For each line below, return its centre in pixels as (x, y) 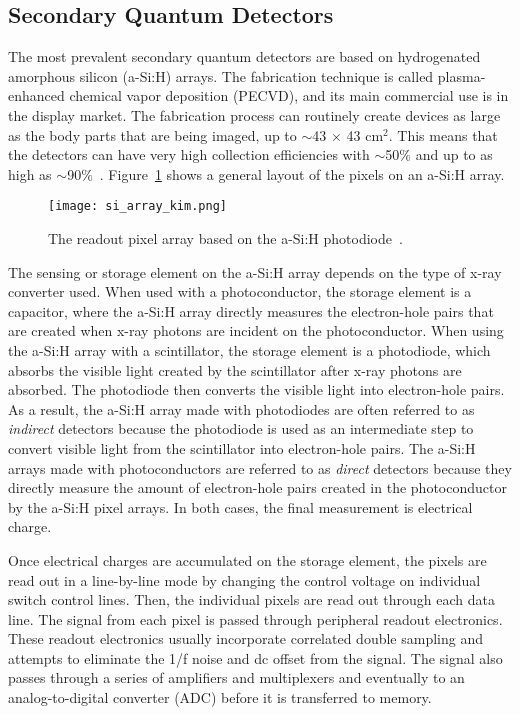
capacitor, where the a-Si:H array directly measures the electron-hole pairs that (251, 310)
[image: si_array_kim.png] (137, 206)
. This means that (443, 134)
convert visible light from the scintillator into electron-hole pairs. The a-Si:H (242, 447)
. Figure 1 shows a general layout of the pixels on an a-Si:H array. (302, 173)
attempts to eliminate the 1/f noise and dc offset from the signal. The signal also (255, 657)
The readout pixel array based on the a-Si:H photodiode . (225, 238)
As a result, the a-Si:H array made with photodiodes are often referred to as (241, 408)
